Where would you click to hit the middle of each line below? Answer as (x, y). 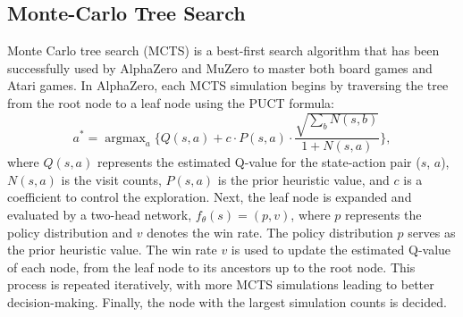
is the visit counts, (111, 179)
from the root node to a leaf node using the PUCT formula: (171, 102)
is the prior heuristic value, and (303, 179)
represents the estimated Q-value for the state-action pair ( (259, 162)
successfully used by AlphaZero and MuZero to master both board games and (220, 67)
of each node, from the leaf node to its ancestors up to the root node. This (211, 267)
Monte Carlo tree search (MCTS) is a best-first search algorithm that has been (223, 50)
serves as (432, 232)
